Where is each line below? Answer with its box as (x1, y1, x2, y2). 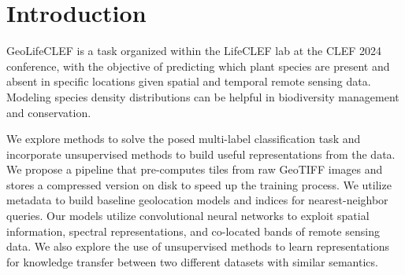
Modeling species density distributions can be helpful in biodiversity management (6, 88, 399, 104)
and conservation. (6, 104, 91, 120)
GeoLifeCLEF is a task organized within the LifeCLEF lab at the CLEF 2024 (6, 42, 382, 59)
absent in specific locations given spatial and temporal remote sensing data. (6, 73, 371, 90)
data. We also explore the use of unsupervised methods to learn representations (6, 238, 390, 255)
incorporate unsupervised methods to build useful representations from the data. (6, 145, 396, 162)
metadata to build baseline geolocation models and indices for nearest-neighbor (6, 192, 388, 208)
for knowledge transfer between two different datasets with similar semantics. (6, 253, 378, 269)
